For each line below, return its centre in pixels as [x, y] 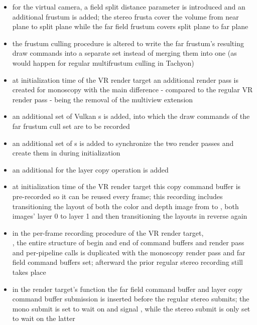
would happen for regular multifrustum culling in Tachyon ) [103, 62]
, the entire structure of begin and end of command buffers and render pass [128, 242]
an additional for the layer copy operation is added [90, 169]
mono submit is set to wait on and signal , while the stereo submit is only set [131, 308]
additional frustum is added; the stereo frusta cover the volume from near [125, 16]
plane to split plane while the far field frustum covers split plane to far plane [130, 26]
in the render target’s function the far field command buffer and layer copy [127, 289]
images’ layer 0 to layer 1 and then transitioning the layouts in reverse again [130, 216]
